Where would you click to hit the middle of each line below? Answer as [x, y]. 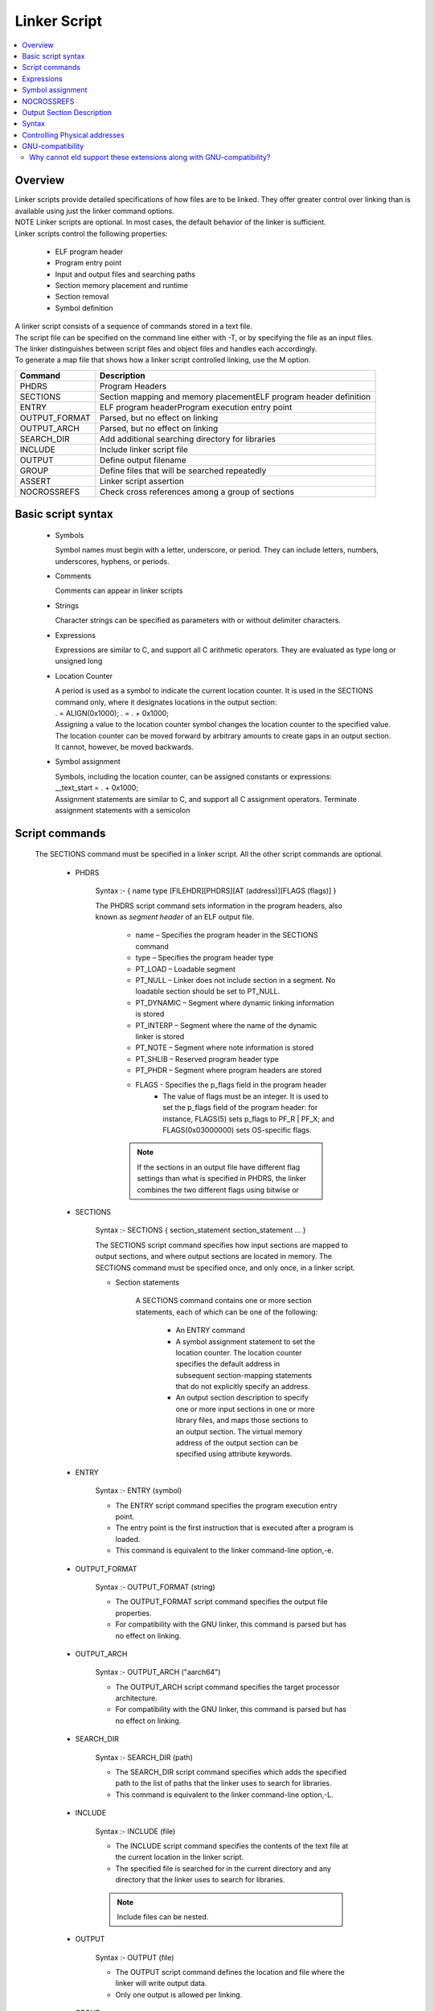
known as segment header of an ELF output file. [175, 917]
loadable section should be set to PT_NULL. [208, 991]
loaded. [128, 1539]
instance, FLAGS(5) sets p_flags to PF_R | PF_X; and [249, 1119]
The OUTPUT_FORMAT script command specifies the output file [222, 1602]
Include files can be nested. [163, 1916]
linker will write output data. [161, 1984]
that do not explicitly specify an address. [243, 1387]
